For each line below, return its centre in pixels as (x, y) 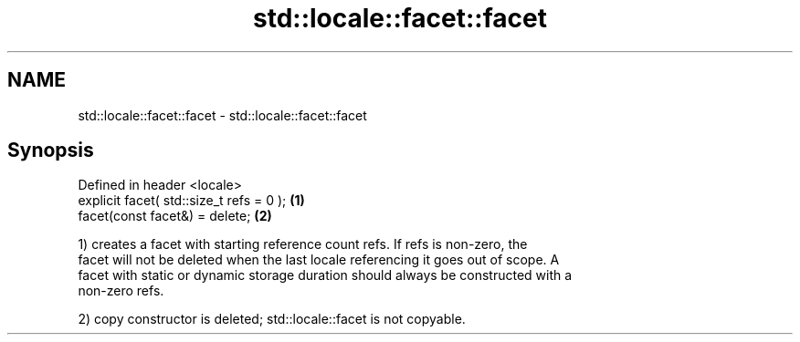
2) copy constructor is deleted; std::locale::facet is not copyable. (272, 319)
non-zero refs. (121, 291)
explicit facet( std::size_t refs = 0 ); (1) (191, 201)
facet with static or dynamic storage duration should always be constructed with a (325, 275)
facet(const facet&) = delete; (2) (175, 216)
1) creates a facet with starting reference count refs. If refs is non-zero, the (303, 244)
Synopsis (51, 150)
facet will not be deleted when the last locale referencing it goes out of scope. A (319, 260)
